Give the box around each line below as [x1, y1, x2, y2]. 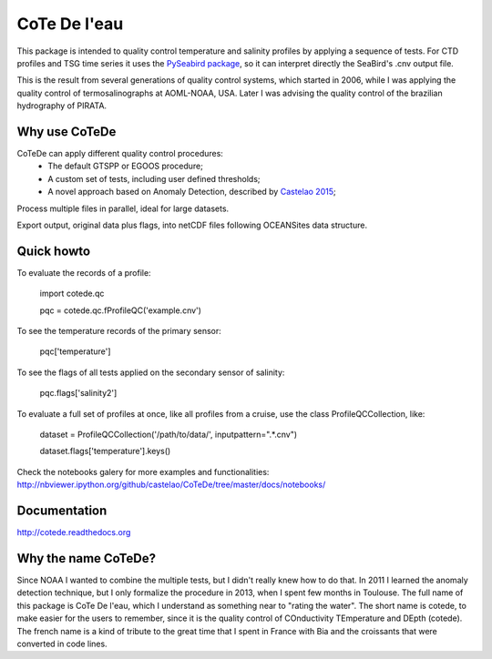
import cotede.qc [39, 288, 105, 299]
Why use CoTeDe [16, 124, 117, 139]
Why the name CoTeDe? [16, 551, 157, 566]
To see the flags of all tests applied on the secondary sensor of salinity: [16, 367, 285, 378]
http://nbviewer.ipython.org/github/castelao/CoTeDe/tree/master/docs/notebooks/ [16, 479, 326, 491]
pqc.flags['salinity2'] [39, 388, 118, 399]
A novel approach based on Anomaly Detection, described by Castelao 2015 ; [47, 187, 336, 198]
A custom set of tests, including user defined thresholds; [47, 173, 261, 184]
